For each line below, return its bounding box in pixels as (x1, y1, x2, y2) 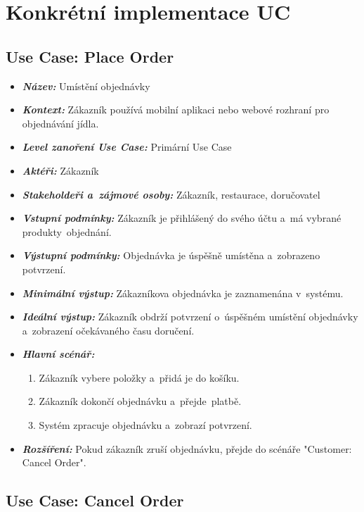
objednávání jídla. (22, 115, 99, 130)
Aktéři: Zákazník (22, 163, 99, 177)
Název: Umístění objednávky (22, 78, 150, 93)
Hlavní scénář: (22, 346, 95, 361)
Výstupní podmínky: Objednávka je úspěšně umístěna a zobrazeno (22, 248, 320, 263)
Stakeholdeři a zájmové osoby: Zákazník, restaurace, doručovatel (22, 187, 320, 201)
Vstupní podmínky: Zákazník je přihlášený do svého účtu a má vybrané (22, 211, 342, 225)
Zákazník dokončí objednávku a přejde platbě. (39, 394, 242, 408)
